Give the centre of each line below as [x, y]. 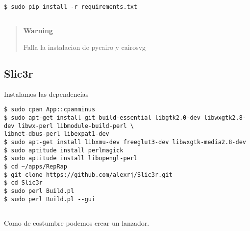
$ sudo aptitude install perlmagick [64, 150]
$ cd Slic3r [23, 183]
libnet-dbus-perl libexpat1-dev [57, 134]
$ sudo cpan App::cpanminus [50, 110]
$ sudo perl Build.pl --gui [50, 199]
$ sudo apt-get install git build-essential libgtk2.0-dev [102, 117]
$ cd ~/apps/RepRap [36, 166]
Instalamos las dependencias [46, 94]
